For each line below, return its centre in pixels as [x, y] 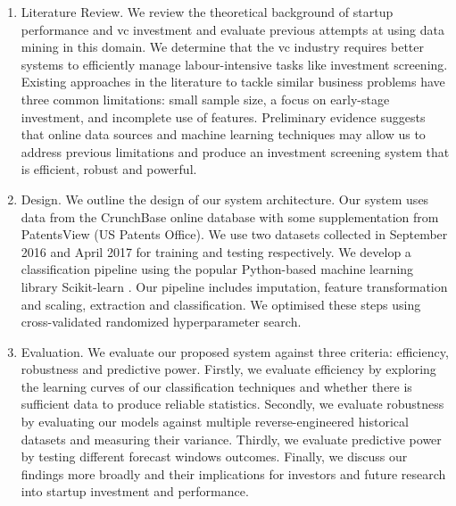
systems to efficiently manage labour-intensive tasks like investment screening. [234, 64]
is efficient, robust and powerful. [109, 169]
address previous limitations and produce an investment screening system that [235, 151]
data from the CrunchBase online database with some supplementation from [230, 216]
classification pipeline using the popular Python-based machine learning [217, 269]
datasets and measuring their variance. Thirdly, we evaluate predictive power [231, 439]
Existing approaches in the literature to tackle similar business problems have [233, 82]
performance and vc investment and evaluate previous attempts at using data [232, 29]
